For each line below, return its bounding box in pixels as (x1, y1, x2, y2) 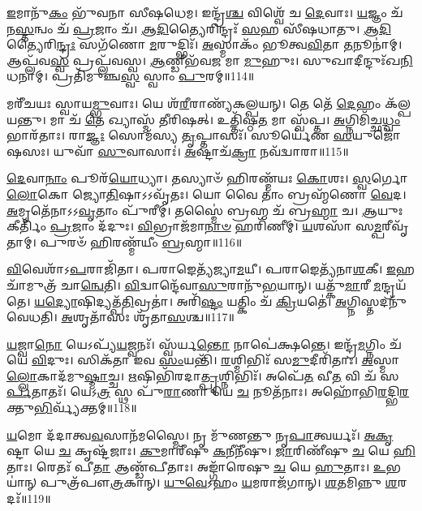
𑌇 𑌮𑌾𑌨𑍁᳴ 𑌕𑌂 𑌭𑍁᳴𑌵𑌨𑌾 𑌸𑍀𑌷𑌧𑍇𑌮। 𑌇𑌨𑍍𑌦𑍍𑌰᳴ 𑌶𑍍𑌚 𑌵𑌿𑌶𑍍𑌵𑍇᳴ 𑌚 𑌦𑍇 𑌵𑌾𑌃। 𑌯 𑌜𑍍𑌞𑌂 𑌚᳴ (6, 4, 403, 20)
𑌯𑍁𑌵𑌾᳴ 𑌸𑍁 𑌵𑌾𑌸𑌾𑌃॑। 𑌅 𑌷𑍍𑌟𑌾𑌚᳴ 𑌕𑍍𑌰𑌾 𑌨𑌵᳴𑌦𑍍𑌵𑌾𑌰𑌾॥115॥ (53, 142, 349, 159)
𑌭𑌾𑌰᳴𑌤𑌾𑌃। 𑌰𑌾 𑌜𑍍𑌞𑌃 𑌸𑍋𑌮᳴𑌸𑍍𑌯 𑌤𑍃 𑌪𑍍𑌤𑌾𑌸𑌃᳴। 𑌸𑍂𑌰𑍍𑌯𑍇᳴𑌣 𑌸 (6, 127, 352, 144)
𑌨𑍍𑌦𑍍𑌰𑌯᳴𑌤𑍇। (381, 276, 407, 293)
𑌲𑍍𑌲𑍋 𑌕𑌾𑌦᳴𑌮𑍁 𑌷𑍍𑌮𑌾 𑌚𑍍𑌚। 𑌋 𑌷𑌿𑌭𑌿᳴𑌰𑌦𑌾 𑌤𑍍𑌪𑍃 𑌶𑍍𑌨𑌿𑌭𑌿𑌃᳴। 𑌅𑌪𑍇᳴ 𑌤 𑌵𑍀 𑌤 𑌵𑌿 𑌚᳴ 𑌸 (6, 367, 399, 384)
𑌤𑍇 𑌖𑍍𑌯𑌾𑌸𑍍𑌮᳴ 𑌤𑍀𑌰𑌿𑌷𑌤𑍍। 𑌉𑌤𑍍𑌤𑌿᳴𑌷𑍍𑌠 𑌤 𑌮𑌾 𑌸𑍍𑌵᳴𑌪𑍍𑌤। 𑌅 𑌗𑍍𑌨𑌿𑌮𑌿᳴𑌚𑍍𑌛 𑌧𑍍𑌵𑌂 (84, 110, 401, 127)
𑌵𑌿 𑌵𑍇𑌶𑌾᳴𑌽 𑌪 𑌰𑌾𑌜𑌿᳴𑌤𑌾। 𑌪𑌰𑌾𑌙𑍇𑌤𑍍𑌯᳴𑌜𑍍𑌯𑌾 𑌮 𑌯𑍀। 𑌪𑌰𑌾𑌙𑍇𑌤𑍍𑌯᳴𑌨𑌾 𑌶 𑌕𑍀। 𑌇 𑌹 (6, 260, 415, 277)
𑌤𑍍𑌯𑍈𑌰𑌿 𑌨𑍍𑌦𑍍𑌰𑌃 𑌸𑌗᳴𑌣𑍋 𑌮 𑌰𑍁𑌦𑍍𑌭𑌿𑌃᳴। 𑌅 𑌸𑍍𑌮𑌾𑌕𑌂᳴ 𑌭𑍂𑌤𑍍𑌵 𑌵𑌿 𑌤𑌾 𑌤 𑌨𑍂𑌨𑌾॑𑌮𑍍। (6, 36, 403, 53)
